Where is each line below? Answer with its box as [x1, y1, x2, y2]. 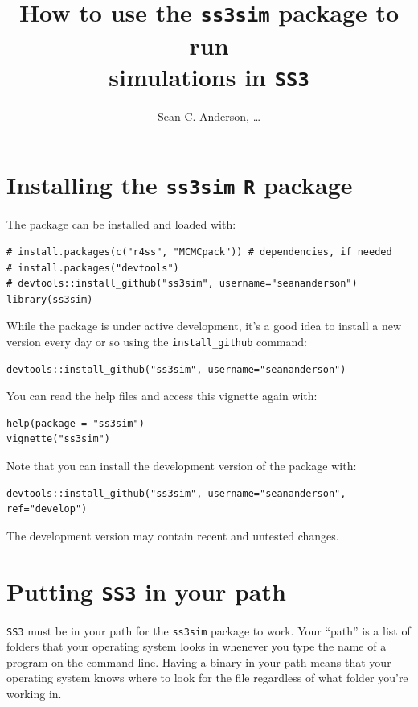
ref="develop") [6, 503, 88, 515]
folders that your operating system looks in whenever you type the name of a [6, 638, 387, 655]
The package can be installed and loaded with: [6, 216, 236, 233]
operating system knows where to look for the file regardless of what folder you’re [6, 669, 408, 686]
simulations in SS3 [109, 60, 309, 93]
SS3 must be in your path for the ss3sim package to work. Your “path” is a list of [6, 622, 411, 639]
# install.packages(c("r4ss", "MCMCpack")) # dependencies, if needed [6, 246, 392, 258]
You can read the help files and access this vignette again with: [6, 387, 318, 404]
